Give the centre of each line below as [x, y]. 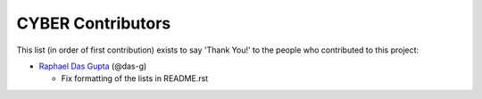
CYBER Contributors [94, 23]
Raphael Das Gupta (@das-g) [93, 66]
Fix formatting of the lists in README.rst [135, 78]
